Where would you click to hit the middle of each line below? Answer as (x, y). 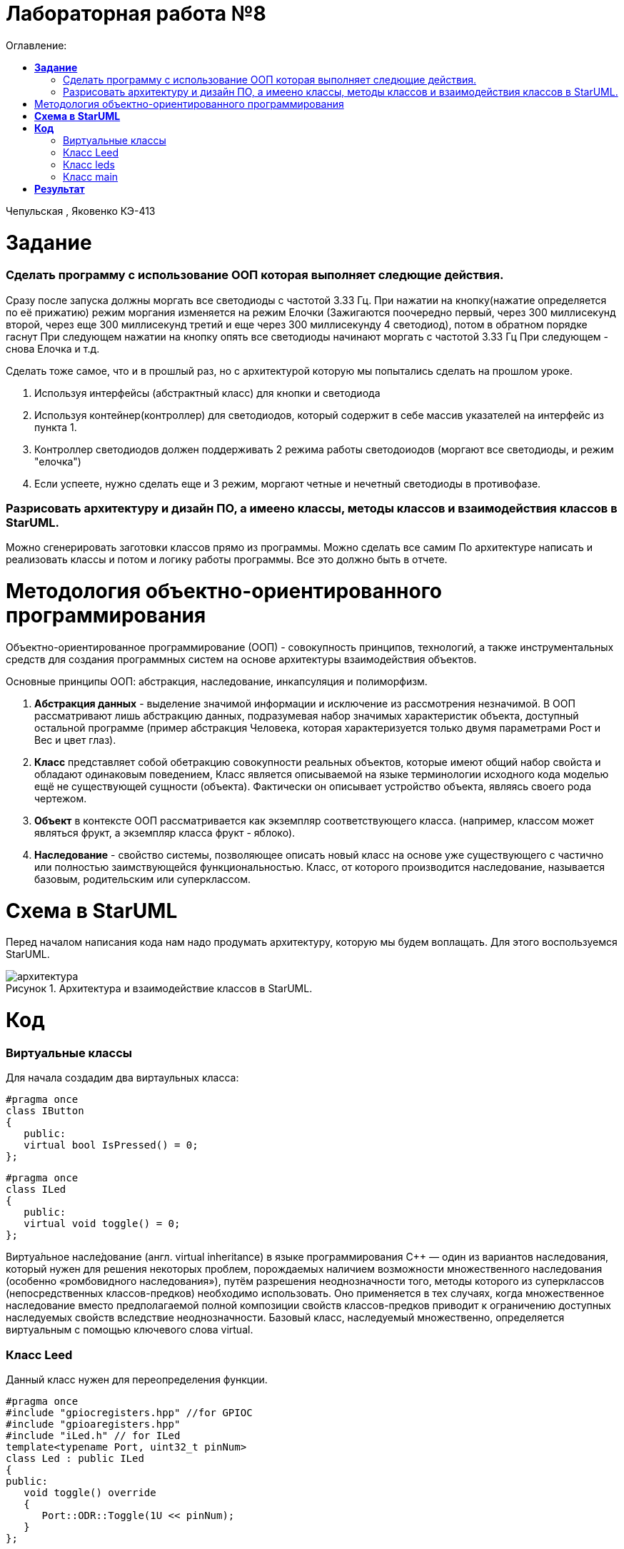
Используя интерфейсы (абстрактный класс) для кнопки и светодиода (207, 393)
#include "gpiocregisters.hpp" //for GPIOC (129, 1413)
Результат (60, 188)
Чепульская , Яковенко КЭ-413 (81, 211)
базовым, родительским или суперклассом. (143, 879)
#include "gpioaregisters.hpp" (93, 1424)
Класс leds (89, 164)
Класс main (91, 176)
